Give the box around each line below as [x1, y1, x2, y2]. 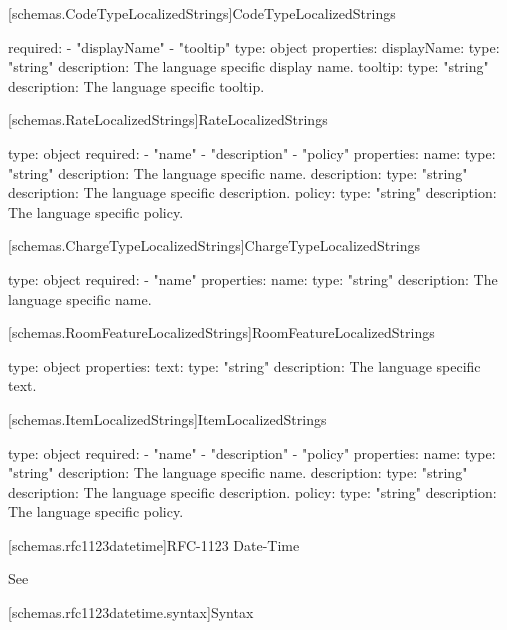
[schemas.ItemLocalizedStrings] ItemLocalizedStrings [8, 408, 327, 429]
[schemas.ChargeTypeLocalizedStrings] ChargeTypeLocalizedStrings [8, 235, 420, 256]
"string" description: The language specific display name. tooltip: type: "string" [8, 56, 489, 77]
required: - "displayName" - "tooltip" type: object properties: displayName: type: [8, 36, 500, 57]
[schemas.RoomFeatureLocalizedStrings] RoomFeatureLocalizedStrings [8, 322, 435, 343]
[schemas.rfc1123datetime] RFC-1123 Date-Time [8, 534, 300, 555]
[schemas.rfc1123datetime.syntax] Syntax [8, 602, 254, 623]
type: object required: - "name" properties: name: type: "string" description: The [8, 268, 498, 289]
